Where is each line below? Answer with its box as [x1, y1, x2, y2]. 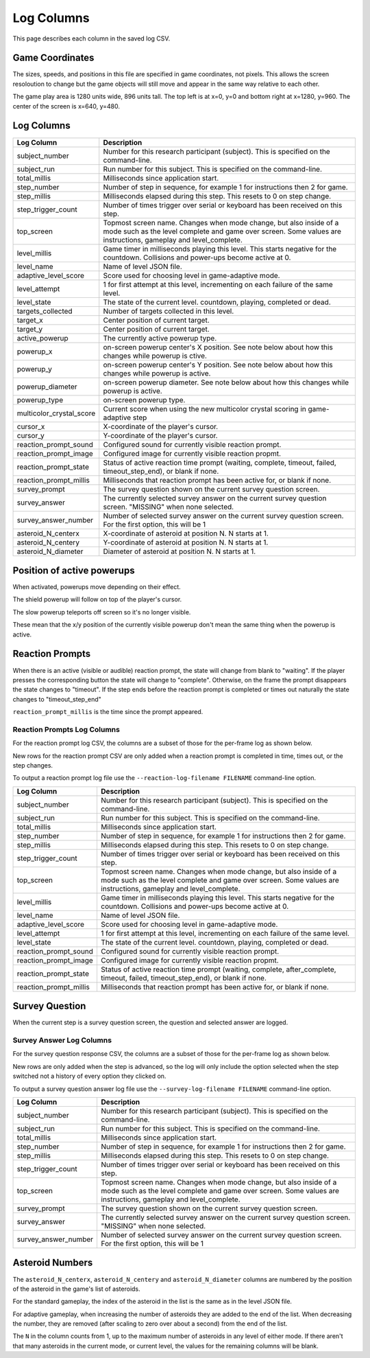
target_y [16, 324, 43, 334]
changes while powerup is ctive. [103, 351, 207, 360]
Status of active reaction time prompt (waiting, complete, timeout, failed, [103, 457, 337, 467]
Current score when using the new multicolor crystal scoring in [103, 404, 306, 413]
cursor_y [16, 430, 45, 440]
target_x [16, 315, 44, 325]
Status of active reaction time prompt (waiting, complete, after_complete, [100, 965, 336, 974]
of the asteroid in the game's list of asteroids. [12, 1285, 140, 1293]
